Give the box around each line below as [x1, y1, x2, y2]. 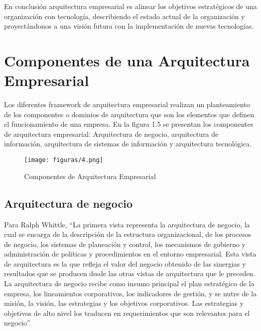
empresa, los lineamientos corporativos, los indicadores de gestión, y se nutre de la [4, 288, 257, 298]
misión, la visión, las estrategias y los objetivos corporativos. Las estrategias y [4, 298, 244, 308]
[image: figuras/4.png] [24, 156, 103, 164]
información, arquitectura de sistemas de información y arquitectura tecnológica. [4, 138, 252, 149]
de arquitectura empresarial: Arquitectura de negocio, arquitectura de [4, 128, 219, 139]
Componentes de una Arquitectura [4, 50, 250, 70]
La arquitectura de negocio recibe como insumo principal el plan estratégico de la [4, 278, 254, 289]
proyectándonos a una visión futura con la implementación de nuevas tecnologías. [4, 21, 254, 31]
